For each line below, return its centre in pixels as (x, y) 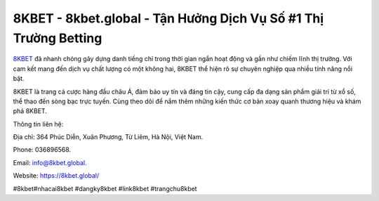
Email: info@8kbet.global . (50, 162)
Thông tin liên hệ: (38, 124)
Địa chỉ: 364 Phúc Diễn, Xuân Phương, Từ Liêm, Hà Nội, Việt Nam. (108, 137)
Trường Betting (58, 38)
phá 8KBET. (30, 111)
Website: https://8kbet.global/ (56, 176)
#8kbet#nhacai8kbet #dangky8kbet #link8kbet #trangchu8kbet (105, 188)
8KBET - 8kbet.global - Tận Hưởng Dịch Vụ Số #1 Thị (168, 18)
